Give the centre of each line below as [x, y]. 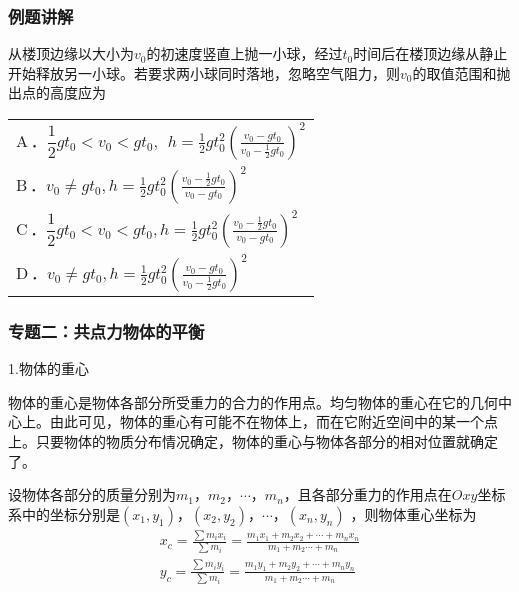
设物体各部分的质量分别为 [92, 494]
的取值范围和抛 [461, 72]
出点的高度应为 [57, 92]
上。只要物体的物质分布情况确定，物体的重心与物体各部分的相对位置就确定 [253, 441]
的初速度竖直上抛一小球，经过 [244, 53]
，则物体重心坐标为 [413, 513]
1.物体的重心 [48, 368]
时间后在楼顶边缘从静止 [430, 53]
